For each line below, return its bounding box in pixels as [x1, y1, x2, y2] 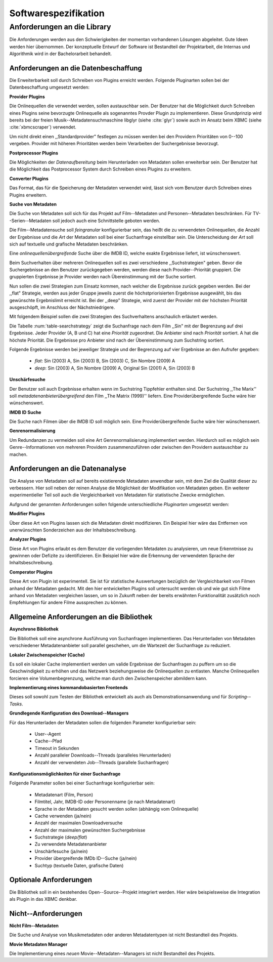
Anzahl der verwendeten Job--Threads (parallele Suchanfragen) [34, 759, 169, 765]
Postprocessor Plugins [9, 150, 58, 156]
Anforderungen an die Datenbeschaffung [9, 64, 143, 72]
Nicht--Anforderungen [9, 909, 83, 918]
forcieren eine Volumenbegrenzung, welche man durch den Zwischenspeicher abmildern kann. [9, 675, 207, 681]
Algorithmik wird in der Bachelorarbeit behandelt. [9, 51, 112, 57]
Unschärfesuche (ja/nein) [34, 848, 88, 854]
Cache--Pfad [34, 738, 62, 744]
